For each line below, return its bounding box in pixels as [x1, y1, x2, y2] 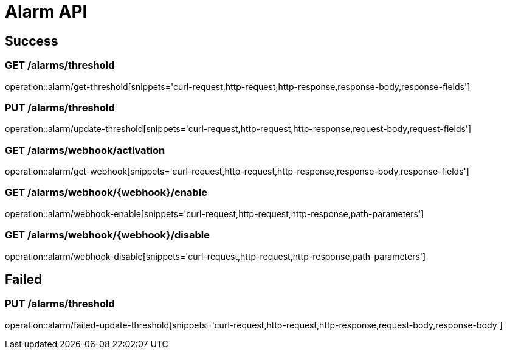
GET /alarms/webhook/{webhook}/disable [5, 229, 210, 241]
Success [5, 33, 58, 49]
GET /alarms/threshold [5, 59, 115, 72]
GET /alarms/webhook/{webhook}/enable [5, 186, 207, 199]
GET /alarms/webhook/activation [5, 144, 165, 156]
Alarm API [5, 1, 88, 22]
